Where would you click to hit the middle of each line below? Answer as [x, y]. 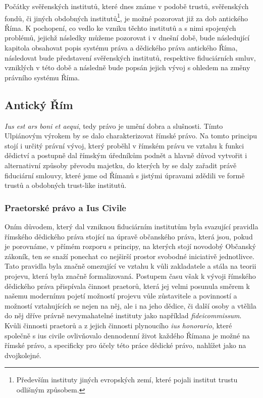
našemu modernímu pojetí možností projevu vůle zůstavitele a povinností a [121, 296]
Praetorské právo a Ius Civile [65, 207]
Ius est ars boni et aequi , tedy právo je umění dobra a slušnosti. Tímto [114, 126]
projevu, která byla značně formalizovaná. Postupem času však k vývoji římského [130, 276]
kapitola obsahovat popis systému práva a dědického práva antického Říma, [121, 48]
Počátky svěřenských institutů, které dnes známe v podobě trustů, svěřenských [127, 6]
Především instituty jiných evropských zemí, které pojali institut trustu [127, 380]
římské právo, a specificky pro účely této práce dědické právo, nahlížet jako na [125, 345]
